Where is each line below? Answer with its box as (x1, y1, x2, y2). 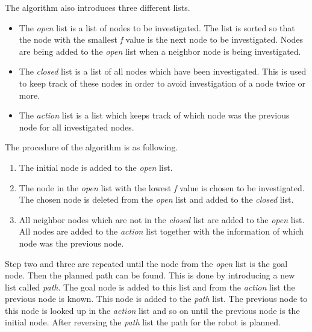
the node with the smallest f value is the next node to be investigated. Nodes (19, 33, 304, 46)
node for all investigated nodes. (19, 120, 134, 133)
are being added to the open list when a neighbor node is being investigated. (19, 45, 301, 57)
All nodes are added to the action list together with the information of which (19, 225, 304, 238)
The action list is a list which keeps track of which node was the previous (19, 109, 290, 121)
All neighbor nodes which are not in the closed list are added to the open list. (19, 213, 305, 226)
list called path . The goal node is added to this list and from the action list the (5, 280, 295, 293)
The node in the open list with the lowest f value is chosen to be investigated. (19, 181, 305, 194)
